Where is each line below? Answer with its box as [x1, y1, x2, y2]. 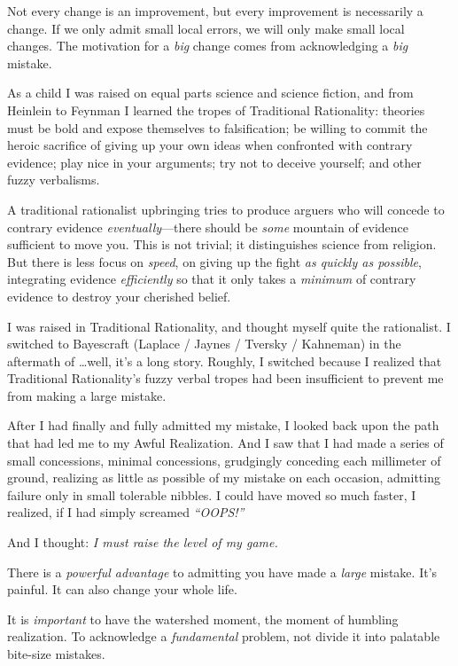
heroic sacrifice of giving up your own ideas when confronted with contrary [7, 136, 413, 154]
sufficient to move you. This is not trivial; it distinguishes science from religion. [7, 235, 437, 254]
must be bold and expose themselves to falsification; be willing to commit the [7, 118, 428, 137]
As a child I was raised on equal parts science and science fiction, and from [7, 83, 414, 102]
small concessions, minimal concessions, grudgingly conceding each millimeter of [7, 451, 441, 469]
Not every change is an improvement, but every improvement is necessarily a [7, 2, 423, 20]
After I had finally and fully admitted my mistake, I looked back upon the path [7, 416, 439, 435]
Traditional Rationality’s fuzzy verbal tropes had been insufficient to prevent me [7, 369, 444, 388]
